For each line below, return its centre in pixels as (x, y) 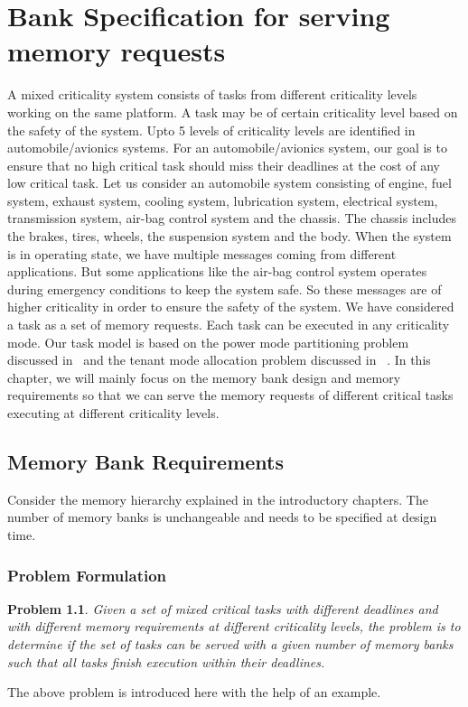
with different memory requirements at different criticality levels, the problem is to (234, 626)
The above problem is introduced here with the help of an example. (194, 692)
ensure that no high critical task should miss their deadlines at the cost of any (224, 165)
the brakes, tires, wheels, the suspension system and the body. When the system (229, 236)
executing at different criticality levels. (113, 413)
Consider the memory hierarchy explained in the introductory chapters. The (218, 499)
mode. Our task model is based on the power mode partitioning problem (208, 342)
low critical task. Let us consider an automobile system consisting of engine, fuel (229, 183)
